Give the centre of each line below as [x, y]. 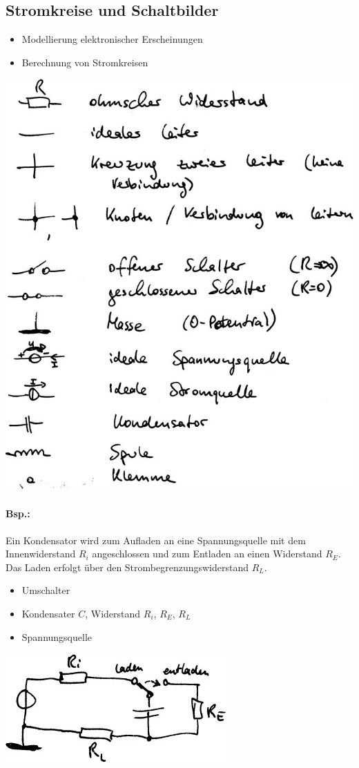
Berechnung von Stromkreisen [85, 62]
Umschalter [46, 590]
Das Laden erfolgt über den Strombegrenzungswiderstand [127, 567]
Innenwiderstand [41, 554]
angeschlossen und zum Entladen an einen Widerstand [207, 554]
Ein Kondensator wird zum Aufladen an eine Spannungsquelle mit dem [156, 540]
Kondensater [48, 613]
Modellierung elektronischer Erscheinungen [112, 39]
